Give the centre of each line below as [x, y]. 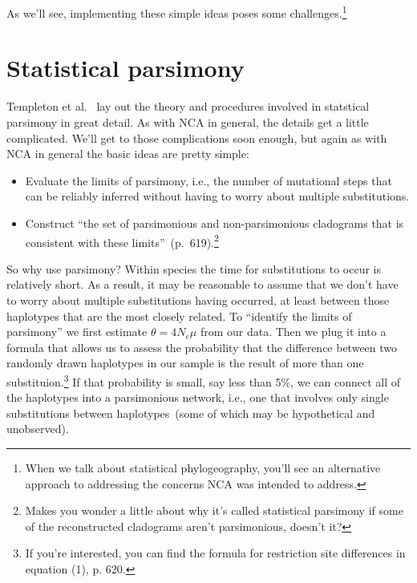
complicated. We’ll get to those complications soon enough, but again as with [197, 138]
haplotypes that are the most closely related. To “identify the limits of [179, 316]
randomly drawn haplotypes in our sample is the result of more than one [185, 363]
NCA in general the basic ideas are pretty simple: [128, 154]
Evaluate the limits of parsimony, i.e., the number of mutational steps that [208, 180]
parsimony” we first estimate [77, 332]
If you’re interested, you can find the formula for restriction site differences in [215, 553]
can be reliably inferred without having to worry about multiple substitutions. [217, 196]
